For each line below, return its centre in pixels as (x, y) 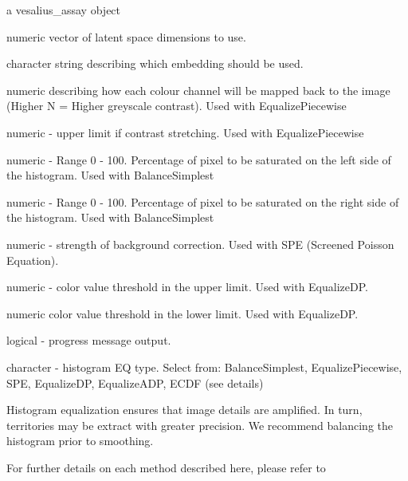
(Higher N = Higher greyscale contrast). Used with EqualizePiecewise (177, 106)
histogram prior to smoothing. (80, 441)
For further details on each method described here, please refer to (166, 467)
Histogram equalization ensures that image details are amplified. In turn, (184, 410)
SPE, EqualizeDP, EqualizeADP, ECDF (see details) (135, 382)
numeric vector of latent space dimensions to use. (126, 36)
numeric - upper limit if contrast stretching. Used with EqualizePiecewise (185, 132)
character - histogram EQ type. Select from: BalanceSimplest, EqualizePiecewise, (204, 367)
